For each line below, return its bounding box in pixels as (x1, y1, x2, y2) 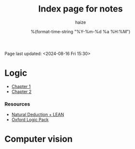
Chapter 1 (11, 83, 31, 89)
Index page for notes (38, 3, 123, 14)
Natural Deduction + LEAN (11, 112, 64, 118)
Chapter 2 (11, 88, 32, 95)
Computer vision (4, 134, 73, 145)
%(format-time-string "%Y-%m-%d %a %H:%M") (30, 28, 131, 34)
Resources (4, 100, 30, 107)
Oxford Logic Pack (11, 117, 49, 122)
